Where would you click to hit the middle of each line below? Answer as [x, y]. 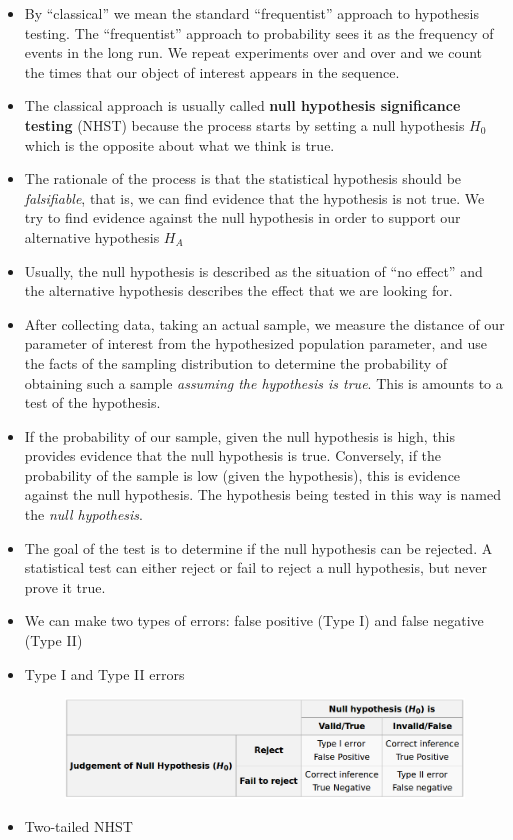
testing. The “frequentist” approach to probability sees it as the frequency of [259, 32]
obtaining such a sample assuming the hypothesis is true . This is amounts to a [263, 382]
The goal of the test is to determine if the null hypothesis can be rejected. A [258, 547]
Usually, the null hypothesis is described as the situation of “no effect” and [253, 270]
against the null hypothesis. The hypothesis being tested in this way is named [263, 494]
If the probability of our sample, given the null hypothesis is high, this [240, 435]
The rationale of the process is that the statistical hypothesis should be [243, 178]
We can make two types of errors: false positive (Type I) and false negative [254, 620]
